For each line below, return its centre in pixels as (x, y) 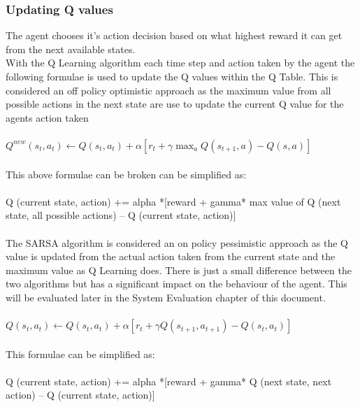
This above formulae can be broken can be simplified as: (126, 174)
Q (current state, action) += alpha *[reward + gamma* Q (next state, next (169, 381)
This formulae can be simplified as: (80, 354)
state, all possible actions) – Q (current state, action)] (121, 215)
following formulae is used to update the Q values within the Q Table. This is (172, 76)
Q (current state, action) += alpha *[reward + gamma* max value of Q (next (173, 201)
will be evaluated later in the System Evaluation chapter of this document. (166, 297)
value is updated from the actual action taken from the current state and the (171, 256)
